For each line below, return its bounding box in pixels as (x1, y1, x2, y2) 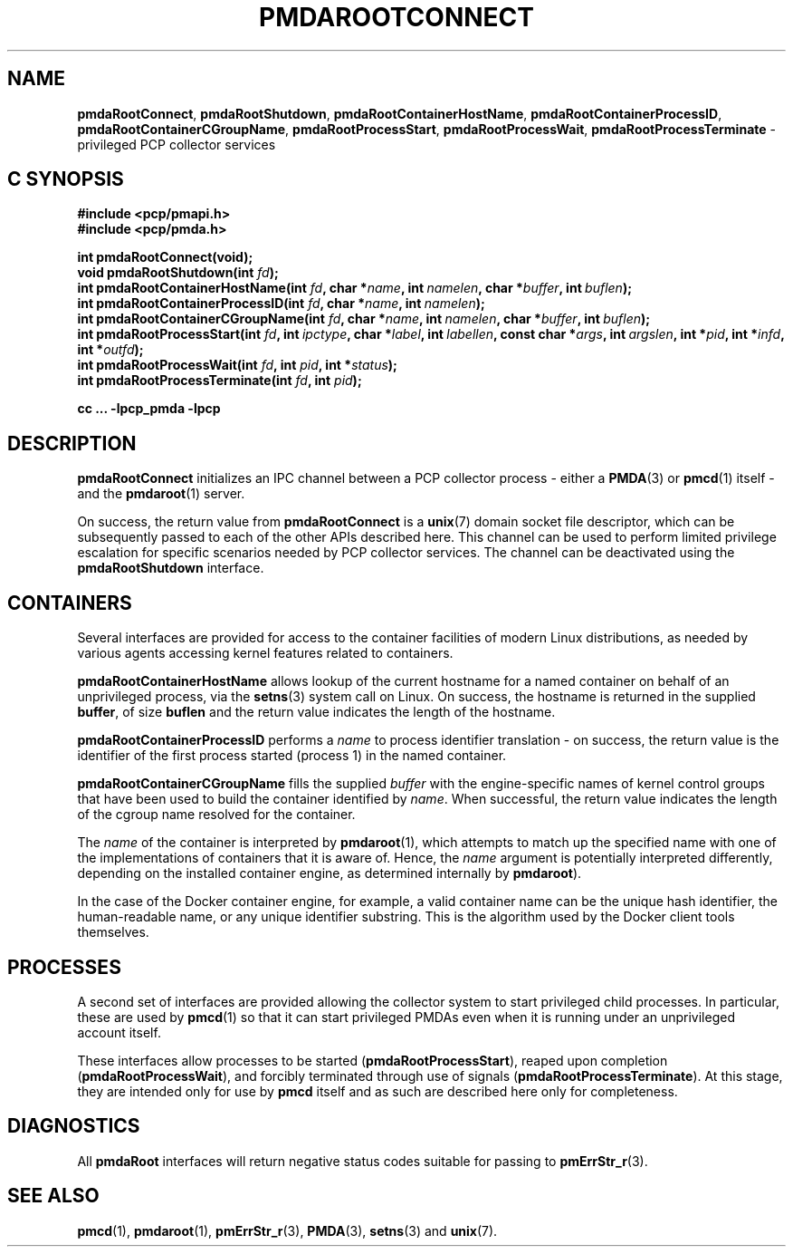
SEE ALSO (7, 1184, 100, 1208)
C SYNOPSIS (7, 168, 124, 191)
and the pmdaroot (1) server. (77, 486, 245, 502)
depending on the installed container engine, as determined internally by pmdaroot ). (77, 865, 582, 882)
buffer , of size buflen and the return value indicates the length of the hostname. (77, 704, 556, 720)
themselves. (77, 924, 149, 940)
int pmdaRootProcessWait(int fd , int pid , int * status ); (77, 357, 397, 373)
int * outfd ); (77, 342, 144, 358)
